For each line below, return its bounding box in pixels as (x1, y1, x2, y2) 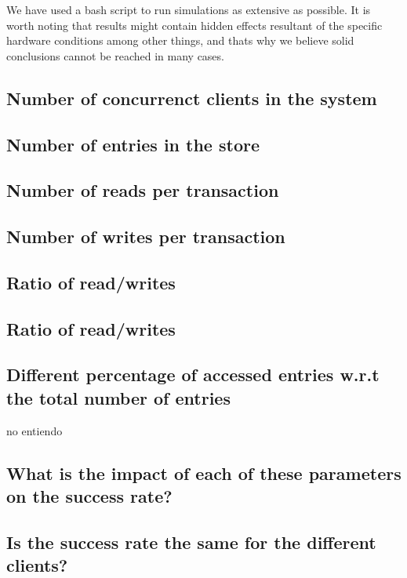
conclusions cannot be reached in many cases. (6, 47, 224, 64)
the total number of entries (6, 385, 231, 409)
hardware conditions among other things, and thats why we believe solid (6, 32, 354, 49)
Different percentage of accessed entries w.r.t (6, 362, 380, 387)
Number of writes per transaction (6, 224, 285, 249)
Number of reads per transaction (6, 178, 279, 202)
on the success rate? (6, 484, 173, 508)
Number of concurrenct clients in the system (6, 85, 377, 110)
